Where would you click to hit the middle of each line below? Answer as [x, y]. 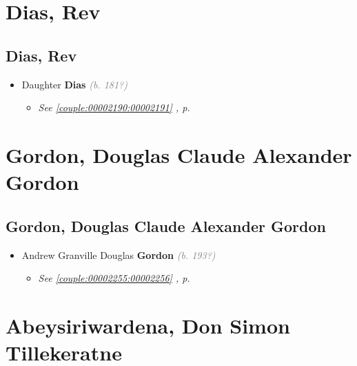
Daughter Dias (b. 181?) [74, 84]
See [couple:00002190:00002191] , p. [114, 107]
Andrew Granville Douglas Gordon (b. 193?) [119, 254]
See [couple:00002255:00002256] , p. [114, 278]
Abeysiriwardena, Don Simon [148, 325]
